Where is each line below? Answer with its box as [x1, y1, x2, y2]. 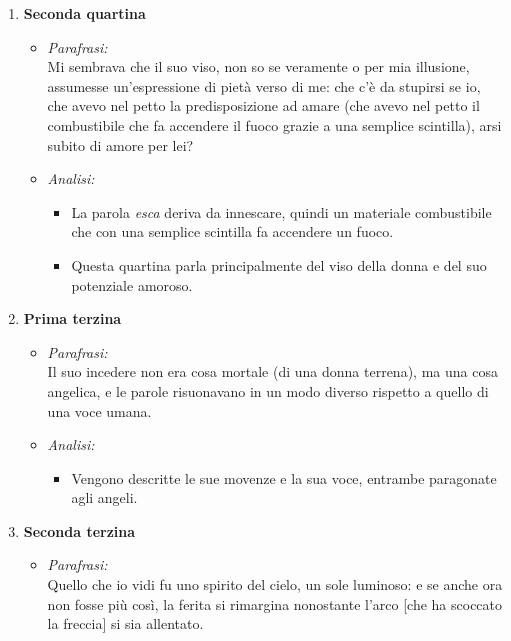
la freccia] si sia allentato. [47, 613, 204, 634]
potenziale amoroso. [71, 274, 193, 295]
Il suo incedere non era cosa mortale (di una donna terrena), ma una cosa [47, 361, 498, 382]
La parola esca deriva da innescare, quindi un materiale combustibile [71, 201, 492, 222]
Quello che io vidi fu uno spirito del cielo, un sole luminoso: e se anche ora [47, 574, 503, 595]
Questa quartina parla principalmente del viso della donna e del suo [71, 254, 487, 275]
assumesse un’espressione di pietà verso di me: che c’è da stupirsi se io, [47, 75, 481, 96]
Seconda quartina [23, 3, 146, 23]
